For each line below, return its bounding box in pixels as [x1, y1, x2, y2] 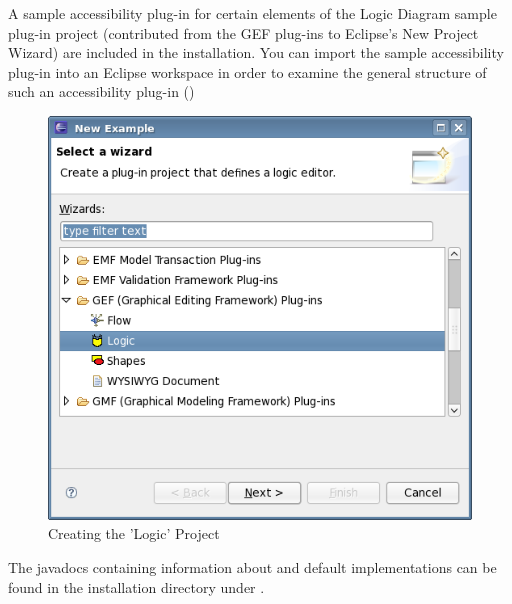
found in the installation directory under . [8, 576, 265, 597]
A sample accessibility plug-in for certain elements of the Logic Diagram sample [8, 3, 497, 23]
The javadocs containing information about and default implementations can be [8, 556, 497, 577]
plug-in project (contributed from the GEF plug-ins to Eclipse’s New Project [8, 22, 479, 43]
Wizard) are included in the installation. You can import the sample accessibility [8, 42, 504, 63]
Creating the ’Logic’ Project [48, 523, 220, 544]
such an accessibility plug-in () [8, 81, 195, 102]
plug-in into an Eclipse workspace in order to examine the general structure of [8, 61, 487, 82]
